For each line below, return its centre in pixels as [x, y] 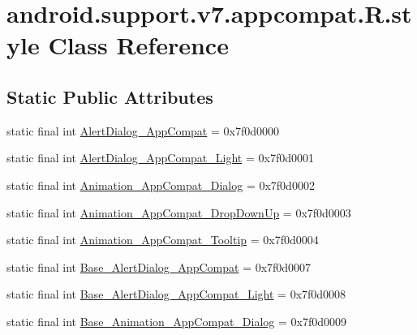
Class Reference [138, 45]
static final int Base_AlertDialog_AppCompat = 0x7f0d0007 [159, 266]
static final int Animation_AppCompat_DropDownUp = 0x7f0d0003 [179, 212]
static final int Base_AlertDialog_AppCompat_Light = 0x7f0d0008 [176, 294]
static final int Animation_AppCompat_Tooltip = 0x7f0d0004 [163, 240]
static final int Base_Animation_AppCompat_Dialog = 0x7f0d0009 [177, 321]
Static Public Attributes [110, 96]
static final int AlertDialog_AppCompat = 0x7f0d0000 [143, 130]
